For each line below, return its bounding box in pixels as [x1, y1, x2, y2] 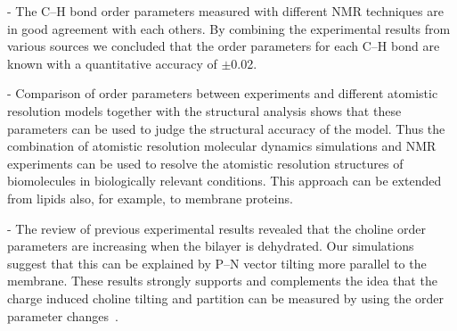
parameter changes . [7, 306, 118, 325]
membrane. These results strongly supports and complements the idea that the [7, 271, 437, 290]
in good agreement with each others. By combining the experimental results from [7, 19, 451, 37]
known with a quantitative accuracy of [7, 54, 217, 72]
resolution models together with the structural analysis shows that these [7, 101, 402, 120]
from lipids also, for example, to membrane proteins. [7, 188, 293, 207]
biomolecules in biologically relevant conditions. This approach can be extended [7, 171, 442, 190]
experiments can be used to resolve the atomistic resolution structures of [7, 153, 404, 172]
